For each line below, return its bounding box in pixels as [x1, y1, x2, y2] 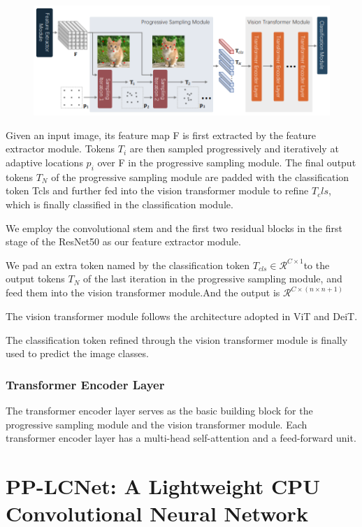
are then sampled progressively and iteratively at [129, 141, 339, 156]
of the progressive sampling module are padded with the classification [51, 169, 349, 184]
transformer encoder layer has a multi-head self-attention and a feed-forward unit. [6, 431, 356, 445]
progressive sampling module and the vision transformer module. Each [6, 417, 307, 431]
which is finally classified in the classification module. [6, 196, 233, 211]
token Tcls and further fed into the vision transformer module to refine [6, 183, 309, 198]
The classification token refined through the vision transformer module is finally [6, 332, 348, 347]
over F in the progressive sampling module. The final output [97, 154, 356, 169]
